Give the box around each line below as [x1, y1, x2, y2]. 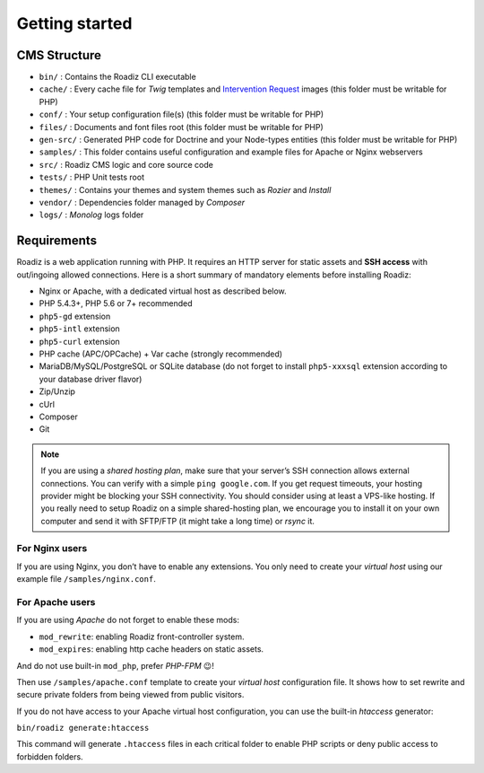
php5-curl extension [39, 336, 120, 347]
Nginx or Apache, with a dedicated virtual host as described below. [39, 285, 287, 296]
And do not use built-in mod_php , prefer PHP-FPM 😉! [16, 660, 214, 671]
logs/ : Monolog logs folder [39, 209, 144, 220]
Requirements [16, 233, 98, 249]
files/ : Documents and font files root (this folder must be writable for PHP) [39, 121, 324, 132]
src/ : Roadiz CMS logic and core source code [39, 159, 214, 170]
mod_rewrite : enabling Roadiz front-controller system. [39, 631, 245, 642]
